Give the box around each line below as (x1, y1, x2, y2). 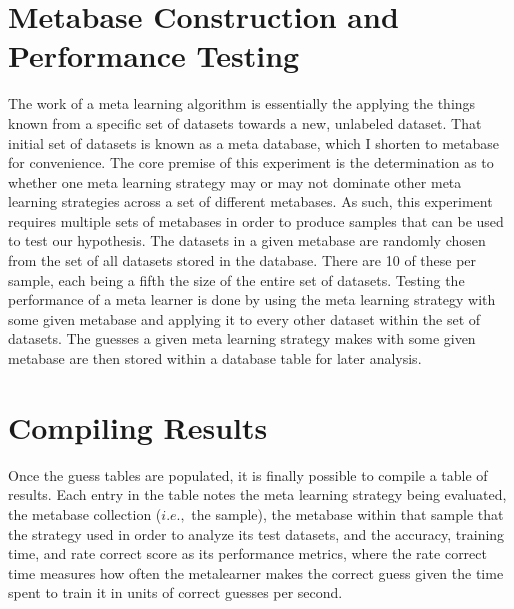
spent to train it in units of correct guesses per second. (8, 582, 343, 603)
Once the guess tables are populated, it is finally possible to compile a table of (8, 464, 488, 485)
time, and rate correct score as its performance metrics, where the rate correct (8, 543, 487, 564)
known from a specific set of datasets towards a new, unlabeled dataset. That (8, 112, 482, 133)
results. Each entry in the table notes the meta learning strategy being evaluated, (8, 484, 507, 505)
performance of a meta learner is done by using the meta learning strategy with (8, 289, 496, 310)
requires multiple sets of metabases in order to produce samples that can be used (8, 210, 504, 231)
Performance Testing (8, 35, 300, 76)
